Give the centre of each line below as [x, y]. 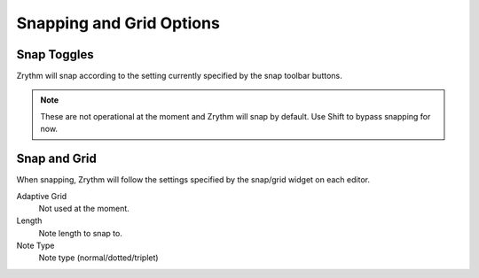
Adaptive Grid [42, 196]
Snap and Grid [57, 159]
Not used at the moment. [84, 208]
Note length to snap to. [81, 233]
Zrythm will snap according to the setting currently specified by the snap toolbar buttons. [180, 76]
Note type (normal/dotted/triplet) [98, 258]
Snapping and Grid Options [118, 23]
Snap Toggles [55, 54]
